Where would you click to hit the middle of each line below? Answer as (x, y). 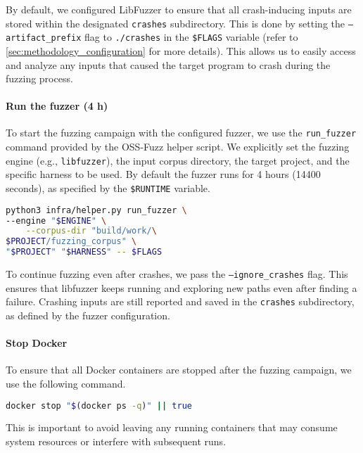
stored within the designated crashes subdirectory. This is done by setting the (176, 23)
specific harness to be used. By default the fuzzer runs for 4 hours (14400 (163, 174)
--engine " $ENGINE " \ (56, 221)
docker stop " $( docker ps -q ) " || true (99, 406)
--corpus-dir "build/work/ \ (91, 231)
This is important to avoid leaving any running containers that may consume (172, 427)
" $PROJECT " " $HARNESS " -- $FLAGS (84, 252)
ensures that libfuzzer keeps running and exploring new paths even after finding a (181, 287)
